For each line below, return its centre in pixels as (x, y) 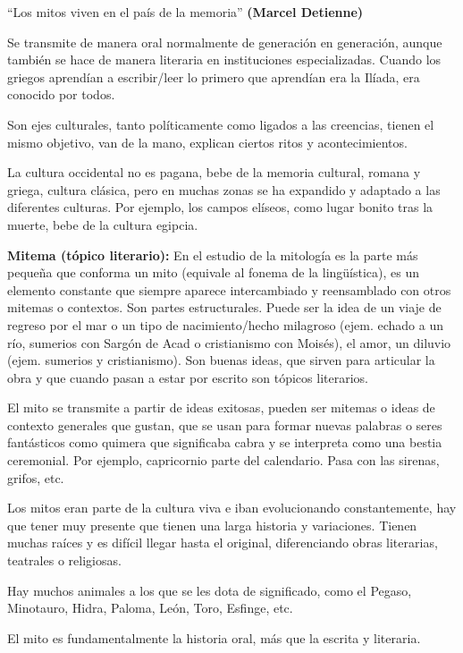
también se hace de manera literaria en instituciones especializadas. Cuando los (224, 59)
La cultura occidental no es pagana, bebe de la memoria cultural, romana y (214, 172)
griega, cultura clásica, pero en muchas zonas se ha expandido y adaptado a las (224, 189)
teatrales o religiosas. (64, 560)
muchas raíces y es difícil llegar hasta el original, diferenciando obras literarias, (223, 543)
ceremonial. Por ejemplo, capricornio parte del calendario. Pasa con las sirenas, (223, 460)
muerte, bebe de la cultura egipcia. (103, 224)
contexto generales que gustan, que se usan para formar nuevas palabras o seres (225, 424)
